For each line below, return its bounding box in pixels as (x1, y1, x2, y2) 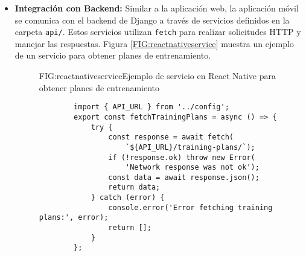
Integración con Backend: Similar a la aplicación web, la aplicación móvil (14, 2, 299, 14)
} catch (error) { (91, 193, 165, 202)
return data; (108, 183, 161, 192)
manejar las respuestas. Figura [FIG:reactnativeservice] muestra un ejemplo (14, 37, 294, 50)
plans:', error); (39, 213, 109, 222)
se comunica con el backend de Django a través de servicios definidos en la (14, 13, 290, 26)
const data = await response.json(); (108, 173, 260, 182)
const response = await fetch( (108, 133, 234, 142)
